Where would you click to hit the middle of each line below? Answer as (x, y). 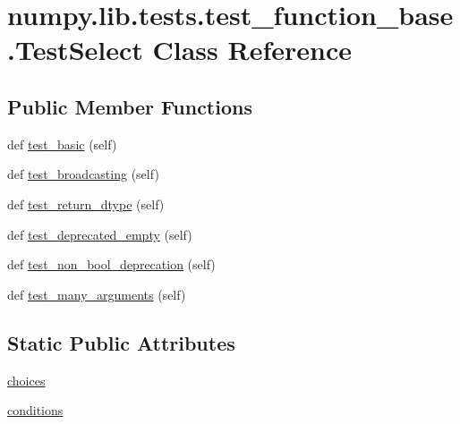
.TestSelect (75, 50)
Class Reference (252, 50)
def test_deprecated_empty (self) (100, 234)
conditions (35, 410)
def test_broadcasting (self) (83, 174)
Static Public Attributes (121, 342)
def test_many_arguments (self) (97, 294)
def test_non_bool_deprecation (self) (111, 264)
